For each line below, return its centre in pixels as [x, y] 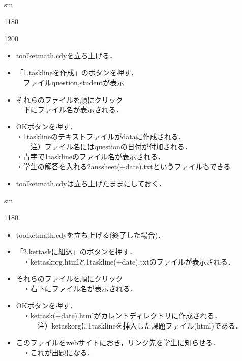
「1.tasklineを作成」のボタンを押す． [77, 72]
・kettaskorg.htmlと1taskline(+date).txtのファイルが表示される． [129, 261]
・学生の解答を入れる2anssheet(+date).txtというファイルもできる [123, 166]
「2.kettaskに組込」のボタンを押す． [76, 252]
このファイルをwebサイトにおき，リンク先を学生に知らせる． [118, 342]
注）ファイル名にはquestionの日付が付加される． [111, 146]
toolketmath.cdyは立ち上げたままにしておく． [91, 183]
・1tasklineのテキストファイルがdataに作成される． [101, 136]
